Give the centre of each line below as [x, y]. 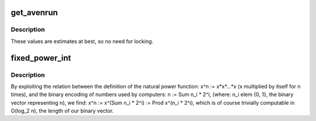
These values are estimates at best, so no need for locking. [82, 41]
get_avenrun [34, 13]
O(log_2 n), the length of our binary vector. [62, 111]
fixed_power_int [41, 58]
